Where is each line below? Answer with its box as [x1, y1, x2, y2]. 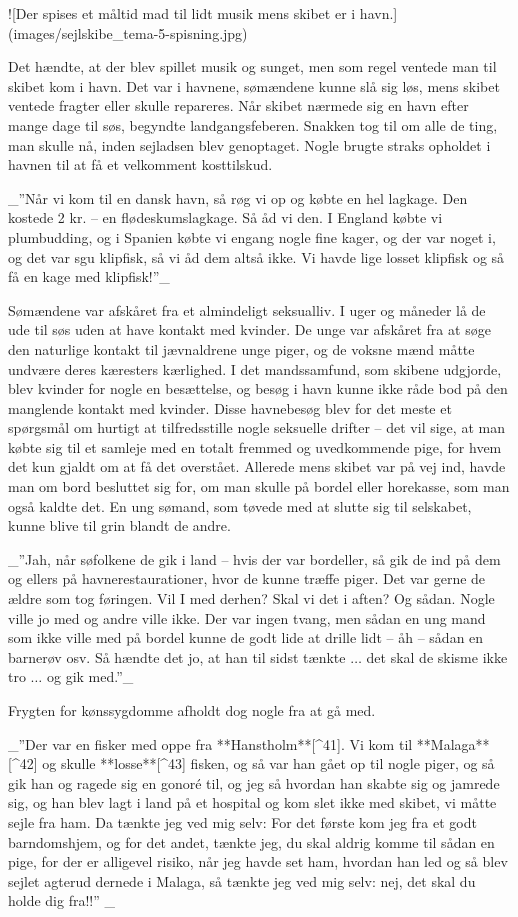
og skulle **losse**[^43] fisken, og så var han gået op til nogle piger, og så [42, 753, 495, 774]
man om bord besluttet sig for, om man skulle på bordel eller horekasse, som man [8, 476, 510, 497]
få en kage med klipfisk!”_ [8, 266, 170, 287]
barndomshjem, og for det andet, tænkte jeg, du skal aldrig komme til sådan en [8, 831, 495, 852]
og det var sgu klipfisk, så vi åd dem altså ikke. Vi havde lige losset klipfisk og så [8, 246, 505, 267]
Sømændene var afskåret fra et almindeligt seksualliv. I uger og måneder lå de [8, 299, 486, 320]
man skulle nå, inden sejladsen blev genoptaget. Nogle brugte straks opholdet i [8, 134, 491, 155]
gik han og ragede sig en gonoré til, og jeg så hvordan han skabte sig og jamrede [8, 772, 500, 793]
